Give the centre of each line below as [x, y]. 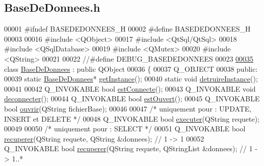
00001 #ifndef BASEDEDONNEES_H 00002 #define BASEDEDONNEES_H [127, 29]
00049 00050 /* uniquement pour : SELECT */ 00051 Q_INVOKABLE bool [125, 129]
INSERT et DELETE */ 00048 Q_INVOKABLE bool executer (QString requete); [132, 118]
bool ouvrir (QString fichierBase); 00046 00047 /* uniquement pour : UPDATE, [128, 108]
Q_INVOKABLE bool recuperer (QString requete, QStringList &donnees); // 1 [128, 148]
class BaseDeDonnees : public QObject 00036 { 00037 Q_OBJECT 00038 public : [131, 68]
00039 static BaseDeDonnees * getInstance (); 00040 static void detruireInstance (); [131, 79]
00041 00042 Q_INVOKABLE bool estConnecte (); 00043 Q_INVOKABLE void [130, 88]
